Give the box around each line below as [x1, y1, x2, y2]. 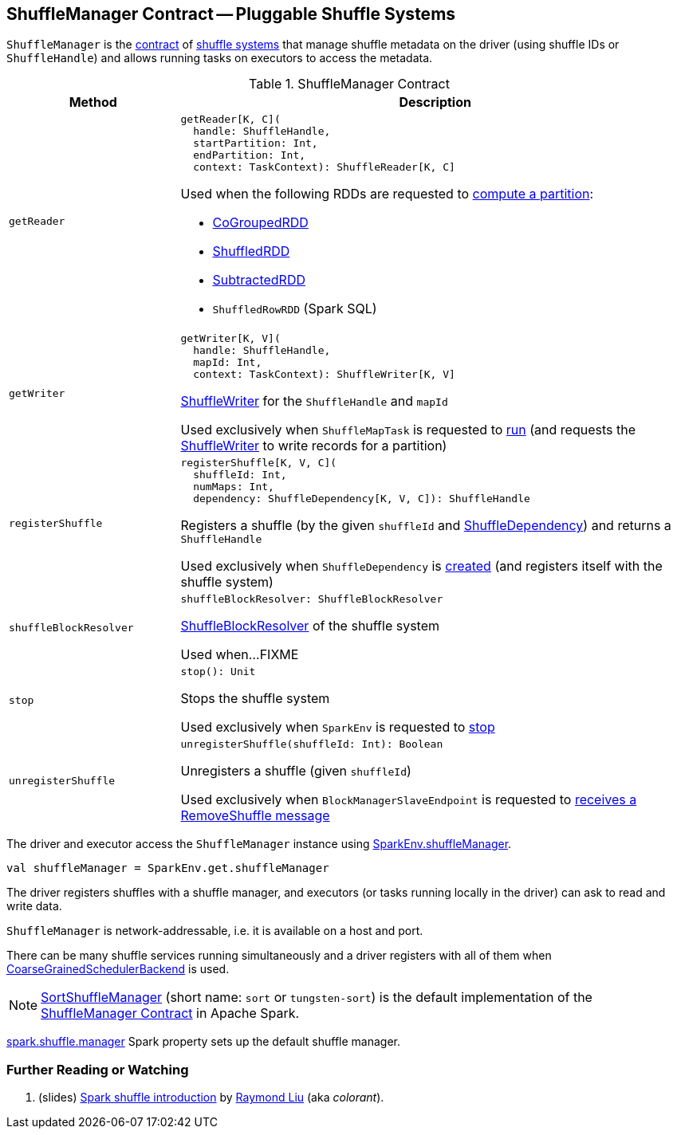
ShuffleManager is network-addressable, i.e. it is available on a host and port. [6, 924, 423, 938]
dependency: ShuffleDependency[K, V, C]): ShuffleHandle [193, 493, 530, 505]
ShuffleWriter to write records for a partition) [180, 438, 447, 454]
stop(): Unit [180, 666, 256, 678]
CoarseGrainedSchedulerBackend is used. [6, 962, 230, 976]
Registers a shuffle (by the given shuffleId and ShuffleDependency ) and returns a [180, 517, 671, 534]
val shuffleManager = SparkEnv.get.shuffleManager [6, 862, 329, 875]
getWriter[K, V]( [180, 332, 281, 345]
